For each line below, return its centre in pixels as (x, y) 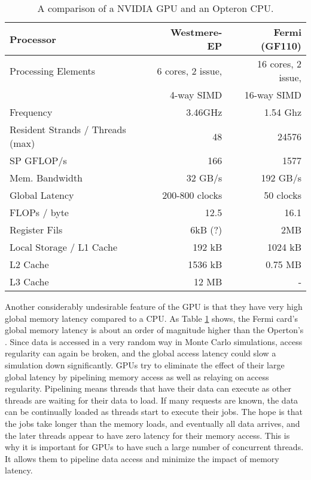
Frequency (31, 112)
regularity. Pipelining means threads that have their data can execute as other (148, 388)
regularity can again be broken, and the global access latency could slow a (141, 353)
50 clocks (283, 195)
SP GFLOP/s (38, 160)
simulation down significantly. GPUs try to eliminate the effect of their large (145, 364)
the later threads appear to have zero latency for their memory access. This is (147, 435)
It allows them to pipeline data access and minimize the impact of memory (142, 458)
